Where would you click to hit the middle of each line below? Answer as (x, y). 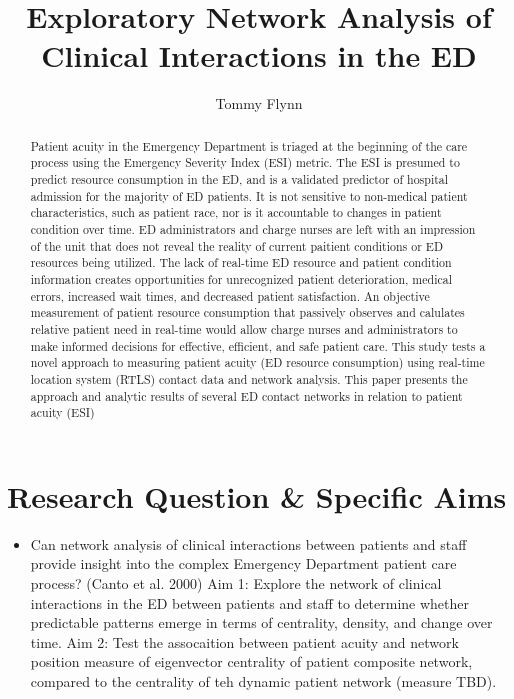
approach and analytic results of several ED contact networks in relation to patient (246, 395)
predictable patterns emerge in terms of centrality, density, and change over (261, 622)
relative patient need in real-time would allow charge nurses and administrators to (244, 328)
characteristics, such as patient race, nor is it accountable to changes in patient (236, 212)
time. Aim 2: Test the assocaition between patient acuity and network (244, 641)
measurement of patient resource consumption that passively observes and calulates (247, 312)
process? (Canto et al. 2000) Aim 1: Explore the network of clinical (236, 582)
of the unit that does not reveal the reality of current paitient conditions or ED (236, 245)
